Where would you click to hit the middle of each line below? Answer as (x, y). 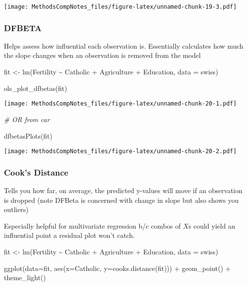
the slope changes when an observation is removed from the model (102, 55)
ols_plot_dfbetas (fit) (36, 88)
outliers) (16, 209)
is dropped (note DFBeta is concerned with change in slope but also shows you (121, 200)
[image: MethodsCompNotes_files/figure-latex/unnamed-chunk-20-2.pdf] (120, 152)
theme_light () (25, 277)
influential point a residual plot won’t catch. (69, 235)
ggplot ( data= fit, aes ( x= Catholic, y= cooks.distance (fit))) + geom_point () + (117, 268)
